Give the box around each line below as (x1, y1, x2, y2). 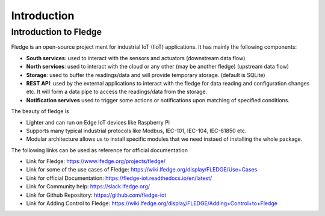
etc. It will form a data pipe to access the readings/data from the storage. (26, 88, 208, 96)
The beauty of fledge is (11, 108, 69, 115)
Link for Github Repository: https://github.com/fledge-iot (26, 191, 167, 199)
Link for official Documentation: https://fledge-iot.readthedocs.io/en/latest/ (26, 174, 212, 182)
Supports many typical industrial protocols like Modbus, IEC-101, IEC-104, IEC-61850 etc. (26, 127, 247, 134)
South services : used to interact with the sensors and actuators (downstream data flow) (26, 54, 246, 61)
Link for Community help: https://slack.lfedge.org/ (26, 183, 150, 190)
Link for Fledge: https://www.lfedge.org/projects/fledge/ (26, 158, 166, 165)
